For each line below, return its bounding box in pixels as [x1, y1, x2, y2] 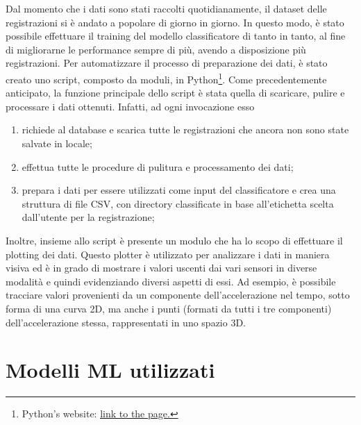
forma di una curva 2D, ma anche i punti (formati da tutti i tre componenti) [6, 301, 332, 315]
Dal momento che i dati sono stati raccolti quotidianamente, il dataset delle [6, 1, 327, 15]
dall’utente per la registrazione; [22, 210, 155, 224]
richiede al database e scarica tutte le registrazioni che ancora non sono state [22, 122, 349, 137]
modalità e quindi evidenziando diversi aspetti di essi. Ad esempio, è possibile [6, 274, 336, 288]
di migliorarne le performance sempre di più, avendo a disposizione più [6, 42, 306, 56]
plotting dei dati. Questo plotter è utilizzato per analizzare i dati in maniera [6, 247, 330, 261]
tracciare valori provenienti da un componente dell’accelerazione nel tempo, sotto [6, 287, 350, 302]
